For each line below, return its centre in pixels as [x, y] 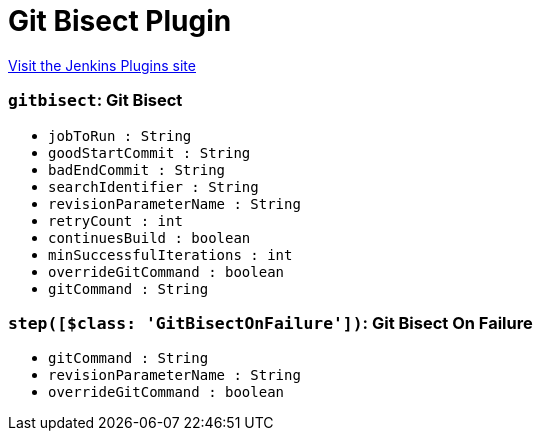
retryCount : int [115, 220]
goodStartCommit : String [149, 152]
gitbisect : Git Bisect [95, 100]
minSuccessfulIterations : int [170, 254]
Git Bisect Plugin [120, 21]
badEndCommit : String [137, 169]
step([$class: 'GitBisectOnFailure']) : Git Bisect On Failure [270, 322]
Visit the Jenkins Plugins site [102, 65]
